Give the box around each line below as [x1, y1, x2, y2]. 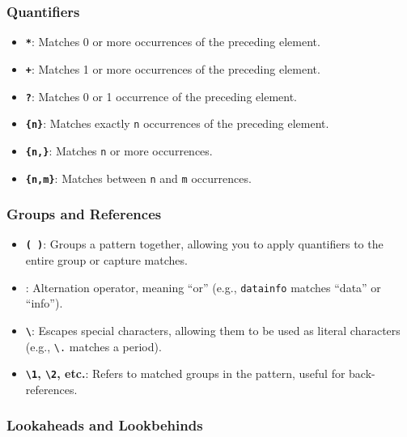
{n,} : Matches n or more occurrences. [25, 142, 213, 159]
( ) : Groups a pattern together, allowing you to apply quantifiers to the [25, 235, 384, 252]
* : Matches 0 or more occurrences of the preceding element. [25, 33, 320, 50]
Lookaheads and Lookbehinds [6, 415, 203, 435]
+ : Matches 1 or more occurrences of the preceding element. [25, 60, 320, 77]
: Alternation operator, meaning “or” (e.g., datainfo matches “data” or [25, 278, 381, 295]
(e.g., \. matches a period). [25, 337, 162, 354]
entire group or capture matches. [25, 252, 188, 269]
